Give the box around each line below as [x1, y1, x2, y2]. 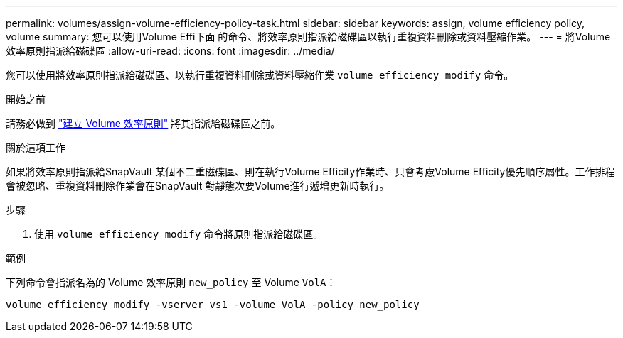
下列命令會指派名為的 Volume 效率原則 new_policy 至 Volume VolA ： [6, 276, 336, 288]
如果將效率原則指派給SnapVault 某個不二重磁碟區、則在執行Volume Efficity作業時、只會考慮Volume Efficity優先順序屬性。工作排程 [6, 165, 615, 178]
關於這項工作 [6, 141, 65, 153]
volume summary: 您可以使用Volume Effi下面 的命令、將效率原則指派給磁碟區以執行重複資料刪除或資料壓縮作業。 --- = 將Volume [6, 31, 611, 43]
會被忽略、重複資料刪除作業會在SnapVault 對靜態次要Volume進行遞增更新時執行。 [6, 180, 390, 192]
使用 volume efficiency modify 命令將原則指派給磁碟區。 [34, 228, 324, 240]
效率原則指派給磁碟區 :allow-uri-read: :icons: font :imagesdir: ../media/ [6, 45, 335, 57]
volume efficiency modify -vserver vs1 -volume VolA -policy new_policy [6, 299, 420, 310]
